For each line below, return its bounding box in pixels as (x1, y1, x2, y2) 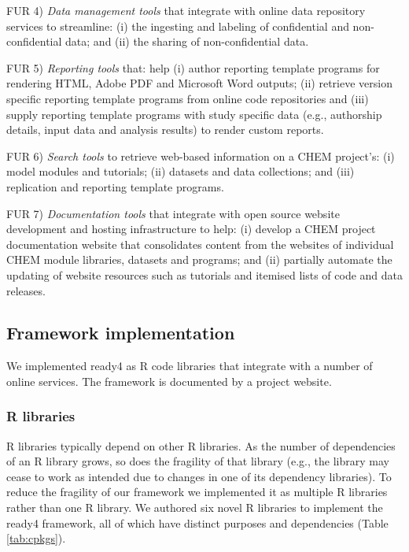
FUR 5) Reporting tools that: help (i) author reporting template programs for (6, 59, 380, 76)
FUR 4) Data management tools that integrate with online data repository (6, 2, 366, 18)
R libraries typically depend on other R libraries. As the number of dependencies (6, 437, 396, 454)
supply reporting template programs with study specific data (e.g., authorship (6, 106, 382, 122)
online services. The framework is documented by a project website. (6, 372, 332, 389)
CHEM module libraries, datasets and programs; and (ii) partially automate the (6, 251, 392, 268)
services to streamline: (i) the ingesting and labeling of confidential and (6, 17, 349, 34)
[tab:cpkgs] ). (6, 530, 66, 546)
